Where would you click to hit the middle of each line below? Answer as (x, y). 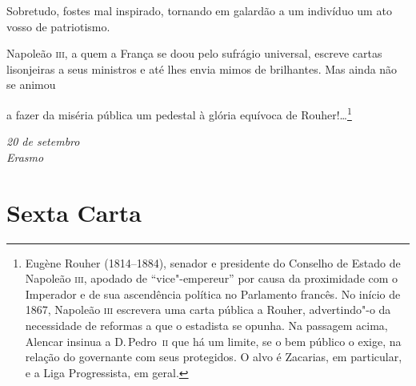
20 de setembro (43, 141)
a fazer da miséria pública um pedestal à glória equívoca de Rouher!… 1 (179, 113)
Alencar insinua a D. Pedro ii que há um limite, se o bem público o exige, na (213, 341)
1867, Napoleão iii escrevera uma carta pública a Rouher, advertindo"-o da (208, 310)
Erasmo (25, 157)
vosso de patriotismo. (58, 26)
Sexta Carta (74, 212)
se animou (31, 84)
